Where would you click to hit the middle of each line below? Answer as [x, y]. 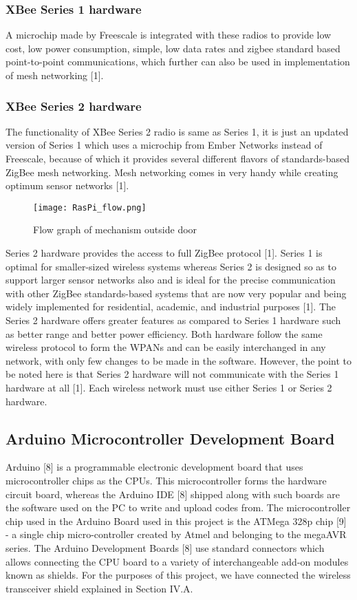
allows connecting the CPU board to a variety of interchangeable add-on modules [177, 561]
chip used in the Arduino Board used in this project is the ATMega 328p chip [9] [176, 521]
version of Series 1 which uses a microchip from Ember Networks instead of [164, 145]
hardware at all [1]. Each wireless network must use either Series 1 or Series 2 [169, 387]
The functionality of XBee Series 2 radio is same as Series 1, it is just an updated [177, 131]
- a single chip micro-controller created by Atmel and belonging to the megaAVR [176, 534]
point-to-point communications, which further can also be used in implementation [178, 62]
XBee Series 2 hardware [74, 106]
